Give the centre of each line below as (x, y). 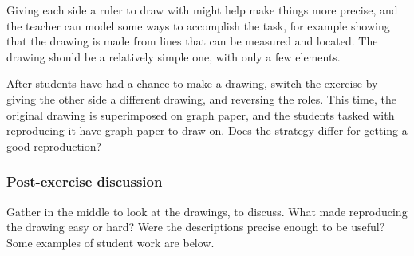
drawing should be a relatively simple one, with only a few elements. (173, 56)
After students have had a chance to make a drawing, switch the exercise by (192, 83)
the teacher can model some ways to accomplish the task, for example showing (198, 25)
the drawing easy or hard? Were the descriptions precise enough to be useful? (196, 227)
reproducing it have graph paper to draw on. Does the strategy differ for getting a (207, 130)
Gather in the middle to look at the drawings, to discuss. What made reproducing (207, 211)
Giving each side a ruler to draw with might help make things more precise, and (202, 10)
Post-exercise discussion (85, 181)
